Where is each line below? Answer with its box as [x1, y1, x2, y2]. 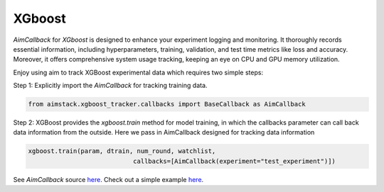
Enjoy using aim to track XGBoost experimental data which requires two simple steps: [13, 68, 263, 77]
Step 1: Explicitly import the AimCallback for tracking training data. [13, 81, 208, 90]
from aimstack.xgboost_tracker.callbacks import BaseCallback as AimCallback [28, 100, 306, 108]
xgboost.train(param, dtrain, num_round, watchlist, [28, 147, 216, 155]
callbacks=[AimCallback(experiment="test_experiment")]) [132, 157, 336, 165]
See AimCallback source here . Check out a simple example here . [13, 175, 204, 183]
